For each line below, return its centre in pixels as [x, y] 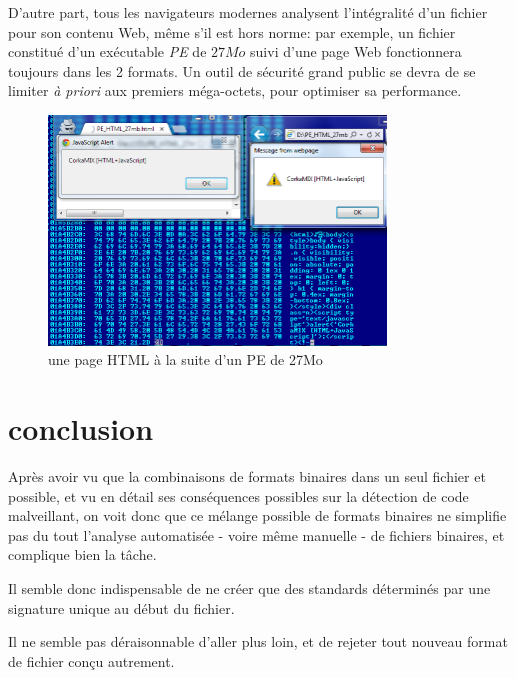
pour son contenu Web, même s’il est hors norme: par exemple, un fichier [232, 31]
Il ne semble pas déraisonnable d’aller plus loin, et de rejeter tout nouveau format [258, 641]
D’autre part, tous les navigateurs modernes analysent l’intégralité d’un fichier [248, 12]
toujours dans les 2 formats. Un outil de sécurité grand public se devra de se [242, 70]
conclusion [81, 428]
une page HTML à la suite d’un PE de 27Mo [185, 359]
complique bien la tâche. [82, 554]
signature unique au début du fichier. [121, 607]
